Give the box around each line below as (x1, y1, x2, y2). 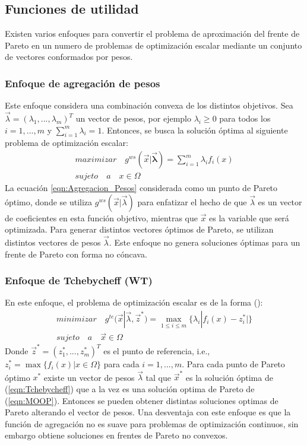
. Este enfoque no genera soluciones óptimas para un (109, 236, 300, 249)
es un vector (258, 195, 302, 208)
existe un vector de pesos (43, 371, 135, 383)
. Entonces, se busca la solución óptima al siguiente (102, 123, 288, 136)
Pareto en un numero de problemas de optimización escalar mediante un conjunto (5, 39, 302, 51)
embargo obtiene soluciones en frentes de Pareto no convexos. (5, 429, 228, 441)
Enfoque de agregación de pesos (5, 75, 160, 90)
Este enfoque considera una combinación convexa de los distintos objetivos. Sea (5, 99, 293, 112)
